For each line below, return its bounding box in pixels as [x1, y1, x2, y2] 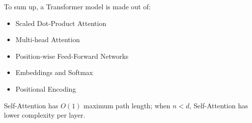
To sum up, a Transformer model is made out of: [4, 1, 151, 11]
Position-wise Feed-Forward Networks [15, 50, 129, 61]
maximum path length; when [84, 100, 170, 110]
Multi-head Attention [15, 34, 80, 45]
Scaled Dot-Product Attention [15, 18, 107, 28]
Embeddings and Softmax [15, 67, 93, 77]
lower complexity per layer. [4, 110, 85, 120]
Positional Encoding [15, 83, 76, 94]
